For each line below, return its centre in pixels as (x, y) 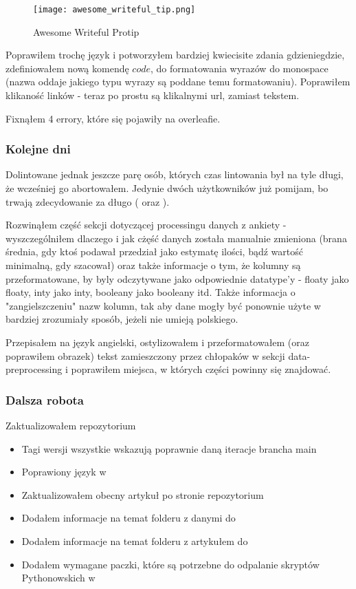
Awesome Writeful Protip (86, 31)
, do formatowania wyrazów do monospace (240, 68)
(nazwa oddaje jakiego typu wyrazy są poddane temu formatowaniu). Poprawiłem (178, 82)
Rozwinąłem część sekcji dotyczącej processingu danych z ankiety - (146, 225)
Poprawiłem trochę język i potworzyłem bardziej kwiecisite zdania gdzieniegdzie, (175, 55)
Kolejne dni (38, 149)
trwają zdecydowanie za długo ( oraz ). (88, 201)
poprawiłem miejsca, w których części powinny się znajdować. (201, 369)
